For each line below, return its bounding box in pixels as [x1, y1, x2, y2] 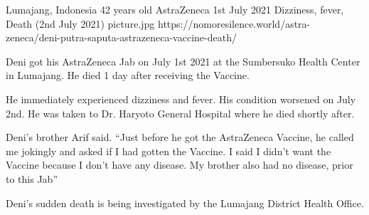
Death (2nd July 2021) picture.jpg [6, 16, 155, 31]
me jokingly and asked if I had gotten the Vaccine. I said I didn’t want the [6, 143, 331, 158]
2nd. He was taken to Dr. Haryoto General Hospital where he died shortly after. [6, 105, 355, 120]
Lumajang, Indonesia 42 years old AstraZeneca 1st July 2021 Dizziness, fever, [6, 2, 344, 16]
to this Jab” [6, 171, 58, 186]
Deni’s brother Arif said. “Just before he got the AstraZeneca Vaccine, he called [6, 130, 354, 145]
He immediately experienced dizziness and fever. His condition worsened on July [6, 91, 356, 106]
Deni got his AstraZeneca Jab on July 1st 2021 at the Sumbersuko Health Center [6, 53, 360, 68]
